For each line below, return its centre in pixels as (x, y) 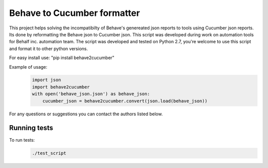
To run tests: (22, 140)
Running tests (31, 128)
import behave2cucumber (61, 87)
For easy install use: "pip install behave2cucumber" (62, 58)
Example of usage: (28, 67)
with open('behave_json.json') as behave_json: (91, 94)
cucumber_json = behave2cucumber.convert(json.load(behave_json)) (125, 101)
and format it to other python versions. (48, 48)
